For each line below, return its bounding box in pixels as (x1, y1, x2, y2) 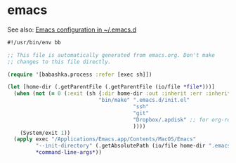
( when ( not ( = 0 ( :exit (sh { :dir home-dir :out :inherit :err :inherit (13, 90, 231, 97)
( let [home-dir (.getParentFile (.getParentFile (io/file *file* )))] (7, 84, 216, 91)
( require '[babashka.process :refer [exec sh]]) (7, 71, 152, 78)
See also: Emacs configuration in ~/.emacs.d (7, 25, 137, 34)
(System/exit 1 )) (20, 129, 71, 136)
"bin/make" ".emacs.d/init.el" (98, 97, 190, 104)
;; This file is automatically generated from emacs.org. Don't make (7, 51, 216, 58)
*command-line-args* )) (35, 149, 102, 156)
